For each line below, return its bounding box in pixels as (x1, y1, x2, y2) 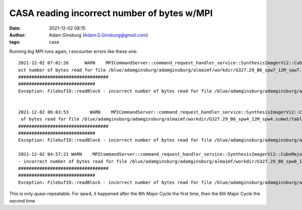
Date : (9, 25, 21, 31)
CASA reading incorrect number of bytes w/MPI (9, 8, 213, 19)
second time (9, 197, 35, 203)
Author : (9, 32, 26, 38)
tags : (9, 39, 21, 45)
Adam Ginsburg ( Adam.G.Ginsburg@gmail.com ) (49, 32, 148, 38)
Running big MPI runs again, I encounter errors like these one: (9, 48, 138, 54)
